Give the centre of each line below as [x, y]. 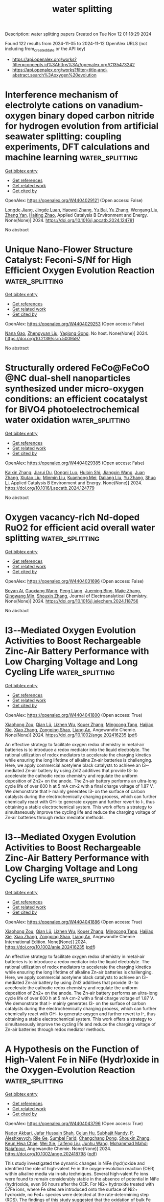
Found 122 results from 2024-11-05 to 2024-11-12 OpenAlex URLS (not [76, 44]
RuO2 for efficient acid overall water [80, 527]
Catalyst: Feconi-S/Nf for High [68, 260]
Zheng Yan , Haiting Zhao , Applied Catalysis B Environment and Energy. [77, 215]
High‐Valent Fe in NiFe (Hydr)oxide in [82, 1059]
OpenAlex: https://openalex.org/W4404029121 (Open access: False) [74, 200]
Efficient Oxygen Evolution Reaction [80, 270]
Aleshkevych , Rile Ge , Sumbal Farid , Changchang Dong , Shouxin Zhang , [78, 1138]
